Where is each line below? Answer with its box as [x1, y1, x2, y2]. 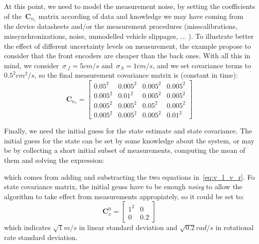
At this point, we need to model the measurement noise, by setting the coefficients [4, 1, 255, 11]
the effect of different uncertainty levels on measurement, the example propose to [4, 40, 251, 51]
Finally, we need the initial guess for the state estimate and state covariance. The [4, 125, 252, 136]
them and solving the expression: [4, 154, 104, 165]
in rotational [215, 222, 254, 233]
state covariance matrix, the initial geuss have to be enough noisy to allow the [4, 181, 243, 192]
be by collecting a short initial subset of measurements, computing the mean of [4, 145, 246, 155]
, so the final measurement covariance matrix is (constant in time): [34, 70, 238, 80]
